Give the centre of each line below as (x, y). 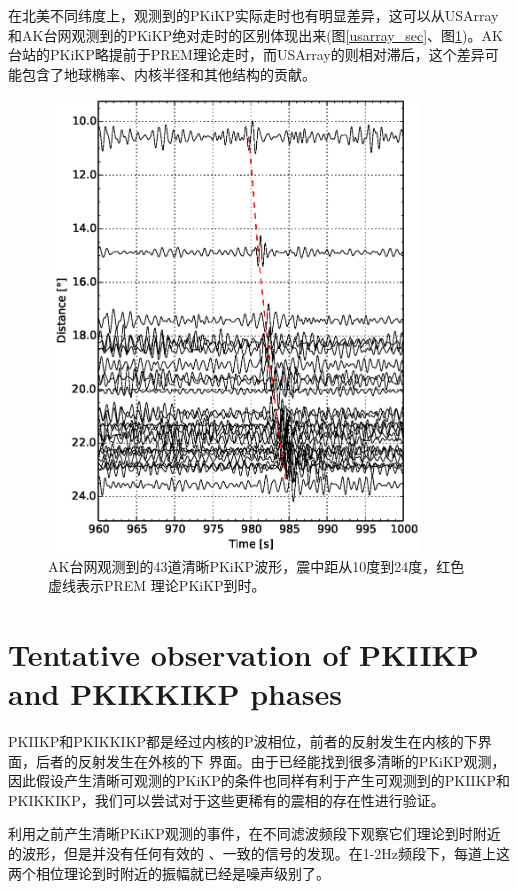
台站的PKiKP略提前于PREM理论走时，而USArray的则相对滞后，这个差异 (246, 54)
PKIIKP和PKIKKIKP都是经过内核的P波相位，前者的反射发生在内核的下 (243, 741)
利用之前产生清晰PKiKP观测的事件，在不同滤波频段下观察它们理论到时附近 (254, 833)
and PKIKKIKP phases (175, 693)
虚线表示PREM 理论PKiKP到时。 (157, 585)
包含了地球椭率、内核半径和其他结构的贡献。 (168, 73)
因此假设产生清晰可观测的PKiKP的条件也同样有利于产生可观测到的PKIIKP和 (259, 780)
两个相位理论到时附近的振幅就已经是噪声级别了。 (169, 872)
